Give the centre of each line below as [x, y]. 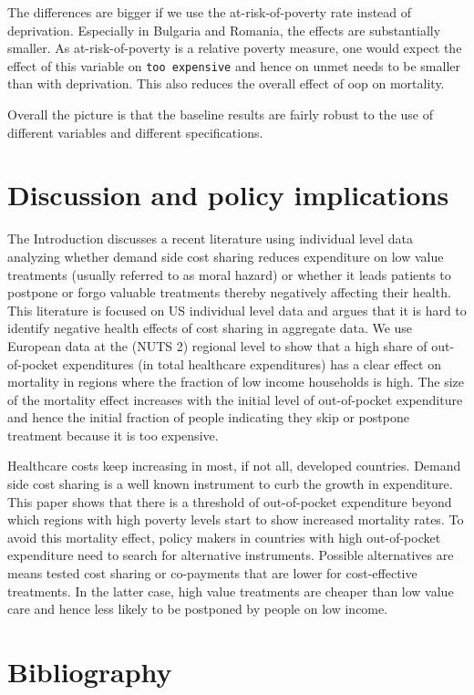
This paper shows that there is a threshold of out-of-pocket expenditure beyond [230, 501]
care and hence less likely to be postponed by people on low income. [198, 609]
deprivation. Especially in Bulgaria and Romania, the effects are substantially [224, 30]
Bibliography [90, 671]
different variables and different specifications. [135, 132]
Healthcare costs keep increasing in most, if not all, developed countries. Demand [234, 466]
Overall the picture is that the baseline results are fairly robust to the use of [220, 114]
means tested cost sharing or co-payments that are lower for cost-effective [212, 573]
